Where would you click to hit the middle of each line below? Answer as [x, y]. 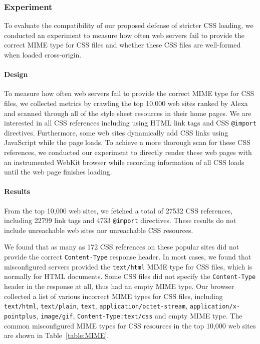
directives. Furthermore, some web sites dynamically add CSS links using [116, 132]
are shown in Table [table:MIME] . [57, 335]
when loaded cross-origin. [43, 54]
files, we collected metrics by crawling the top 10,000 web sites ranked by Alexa [126, 103]
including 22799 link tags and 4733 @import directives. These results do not [120, 220]
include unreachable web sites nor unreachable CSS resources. [99, 230]
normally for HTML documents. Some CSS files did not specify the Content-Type [130, 276]
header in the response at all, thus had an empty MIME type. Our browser [119, 286]
